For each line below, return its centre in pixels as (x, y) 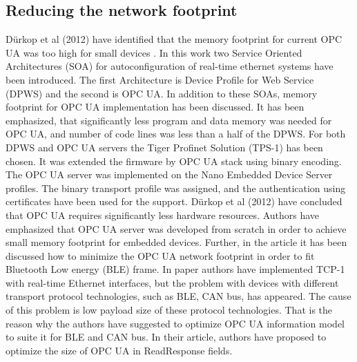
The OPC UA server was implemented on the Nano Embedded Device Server (169, 174)
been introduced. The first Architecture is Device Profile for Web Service (160, 79)
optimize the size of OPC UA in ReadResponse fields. (119, 350)
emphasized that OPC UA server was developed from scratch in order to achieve (176, 228)
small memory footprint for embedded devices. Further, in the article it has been (176, 242)
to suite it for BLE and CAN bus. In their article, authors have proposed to (166, 337)
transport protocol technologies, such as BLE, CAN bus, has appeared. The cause (178, 296)
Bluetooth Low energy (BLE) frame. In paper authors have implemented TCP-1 (175, 269)
